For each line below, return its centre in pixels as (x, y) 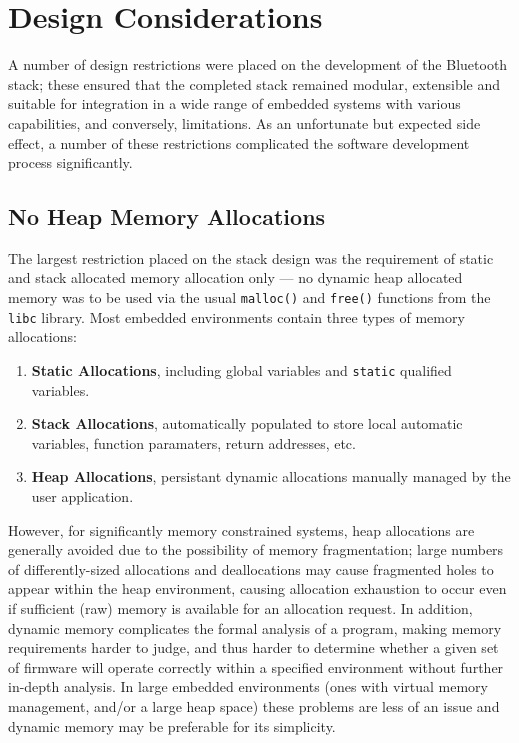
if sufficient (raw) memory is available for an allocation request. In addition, (240, 607)
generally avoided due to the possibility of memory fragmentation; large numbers (256, 549)
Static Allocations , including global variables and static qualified (241, 369)
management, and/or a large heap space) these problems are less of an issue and (254, 705)
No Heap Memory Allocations (167, 216)
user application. (82, 496)
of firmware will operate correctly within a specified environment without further (256, 666)
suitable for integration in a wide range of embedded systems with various (234, 103)
